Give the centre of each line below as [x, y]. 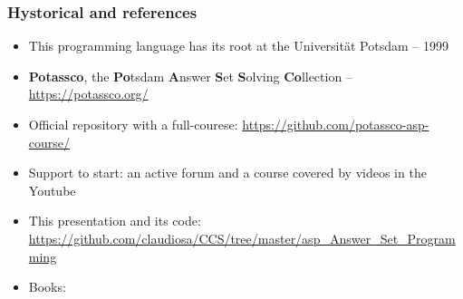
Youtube [52, 190]
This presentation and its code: [115, 221]
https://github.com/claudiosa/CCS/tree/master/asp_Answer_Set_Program [242, 238]
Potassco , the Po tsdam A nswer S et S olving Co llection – [190, 76]
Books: [47, 287]
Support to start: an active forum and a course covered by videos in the [227, 173]
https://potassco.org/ [88, 94]
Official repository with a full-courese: [133, 124]
